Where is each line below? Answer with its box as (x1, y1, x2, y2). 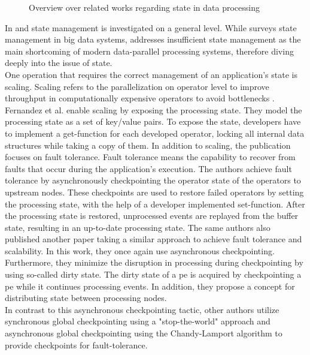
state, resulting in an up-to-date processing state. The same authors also (5, 221, 271, 233)
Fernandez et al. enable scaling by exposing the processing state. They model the (5, 103, 302, 116)
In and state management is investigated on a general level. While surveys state (5, 21, 297, 34)
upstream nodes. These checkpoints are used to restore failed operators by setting (5, 185, 304, 198)
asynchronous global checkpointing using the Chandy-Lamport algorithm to (5, 327, 282, 339)
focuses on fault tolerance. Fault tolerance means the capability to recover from (5, 151, 296, 163)
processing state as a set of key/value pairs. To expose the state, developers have (5, 115, 301, 128)
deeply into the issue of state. (5, 56, 113, 69)
